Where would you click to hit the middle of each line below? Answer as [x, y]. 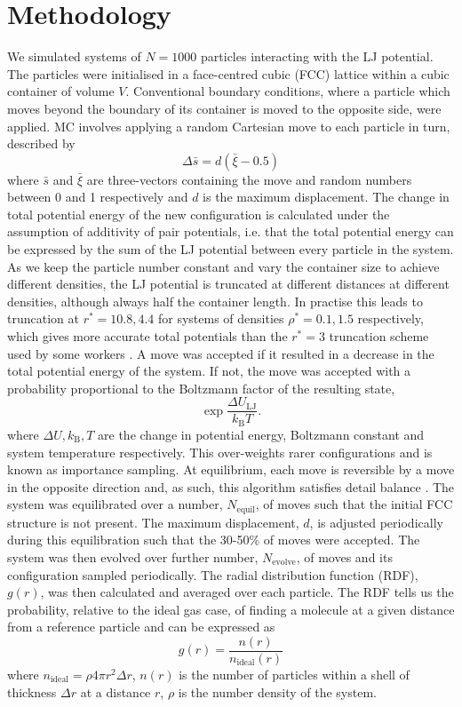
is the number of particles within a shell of [294, 674]
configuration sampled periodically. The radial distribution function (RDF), [213, 574]
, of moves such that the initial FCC [354, 504]
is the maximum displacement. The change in [326, 197]
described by [41, 143]
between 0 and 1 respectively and [98, 197]
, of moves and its [344, 556]
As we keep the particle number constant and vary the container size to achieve [223, 266]
